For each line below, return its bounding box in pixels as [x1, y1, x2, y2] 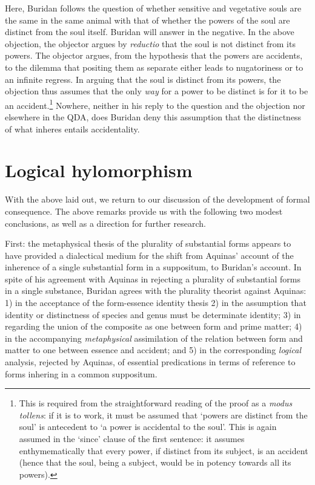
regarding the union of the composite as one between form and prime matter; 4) [5, 320, 302, 333]
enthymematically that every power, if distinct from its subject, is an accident [19, 444, 308, 457]
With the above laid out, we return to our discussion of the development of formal [5, 193, 310, 206]
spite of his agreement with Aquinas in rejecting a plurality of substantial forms [5, 272, 300, 285]
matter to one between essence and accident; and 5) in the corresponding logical [5, 343, 302, 356]
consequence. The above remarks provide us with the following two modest [5, 204, 283, 217]
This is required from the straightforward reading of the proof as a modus [19, 397, 293, 409]
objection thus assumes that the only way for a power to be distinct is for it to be [5, 85, 308, 97]
